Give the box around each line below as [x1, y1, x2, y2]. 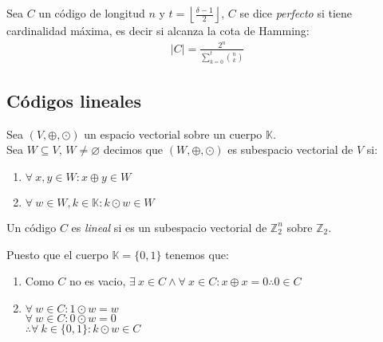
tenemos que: [165, 246, 229, 262]
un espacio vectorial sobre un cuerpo [84, 125, 263, 142]
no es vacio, [69, 273, 126, 289]
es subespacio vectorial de [227, 141, 353, 158]
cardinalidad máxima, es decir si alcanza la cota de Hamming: [6, 22, 310, 38]
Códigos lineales [6, 88, 141, 112]
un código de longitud [38, 5, 145, 21]
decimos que [103, 141, 164, 158]
